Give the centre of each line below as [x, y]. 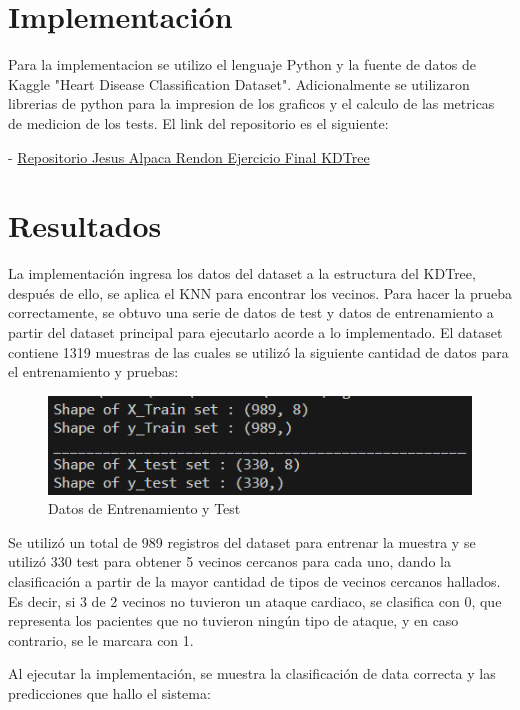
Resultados [85, 225]
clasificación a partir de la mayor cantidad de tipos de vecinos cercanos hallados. [254, 581]
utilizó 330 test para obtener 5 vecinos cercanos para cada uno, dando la [229, 561]
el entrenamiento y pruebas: [93, 371]
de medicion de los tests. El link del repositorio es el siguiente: [198, 122]
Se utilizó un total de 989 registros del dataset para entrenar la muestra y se [242, 541]
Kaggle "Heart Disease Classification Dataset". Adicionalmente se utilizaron [239, 83]
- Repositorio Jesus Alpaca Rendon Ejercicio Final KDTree [189, 156]
